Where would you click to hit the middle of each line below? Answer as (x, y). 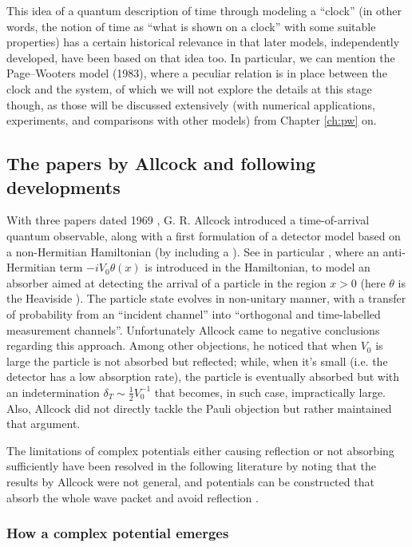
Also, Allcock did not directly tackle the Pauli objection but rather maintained (199, 408)
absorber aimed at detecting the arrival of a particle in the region (166, 282)
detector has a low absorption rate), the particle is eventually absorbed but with (203, 377)
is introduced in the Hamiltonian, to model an (257, 267)
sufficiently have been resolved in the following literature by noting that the (192, 466)
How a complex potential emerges (118, 533)
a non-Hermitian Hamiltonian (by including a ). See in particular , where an (193, 251)
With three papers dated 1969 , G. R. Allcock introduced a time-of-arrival (188, 220)
